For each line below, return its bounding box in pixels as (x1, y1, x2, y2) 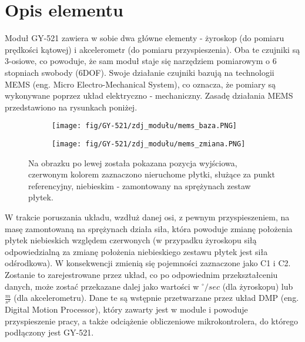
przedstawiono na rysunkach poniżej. (5, 100, 138, 113)
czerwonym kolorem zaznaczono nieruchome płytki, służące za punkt (28, 168, 275, 180)
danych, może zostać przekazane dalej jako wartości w (5, 280, 199, 292)
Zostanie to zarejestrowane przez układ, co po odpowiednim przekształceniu (5, 268, 278, 280)
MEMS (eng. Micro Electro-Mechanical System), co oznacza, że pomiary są (5, 78, 276, 90)
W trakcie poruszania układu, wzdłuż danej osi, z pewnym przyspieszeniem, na (5, 210, 290, 223)
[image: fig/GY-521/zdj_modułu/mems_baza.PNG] (52, 122, 237, 130)
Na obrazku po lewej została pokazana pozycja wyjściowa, (28, 156, 237, 169)
